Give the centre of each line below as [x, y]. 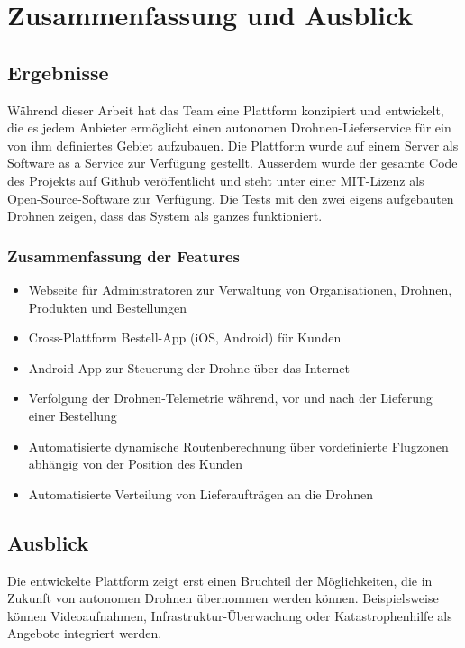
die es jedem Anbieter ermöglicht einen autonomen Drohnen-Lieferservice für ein [229, 128]
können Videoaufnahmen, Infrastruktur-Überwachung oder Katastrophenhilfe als [230, 615]
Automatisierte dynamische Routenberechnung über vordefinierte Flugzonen [238, 446]
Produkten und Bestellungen [107, 307]
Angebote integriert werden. [85, 633]
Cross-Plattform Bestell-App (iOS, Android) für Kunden [185, 338]
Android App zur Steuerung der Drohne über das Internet [189, 367]
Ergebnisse [58, 72]
